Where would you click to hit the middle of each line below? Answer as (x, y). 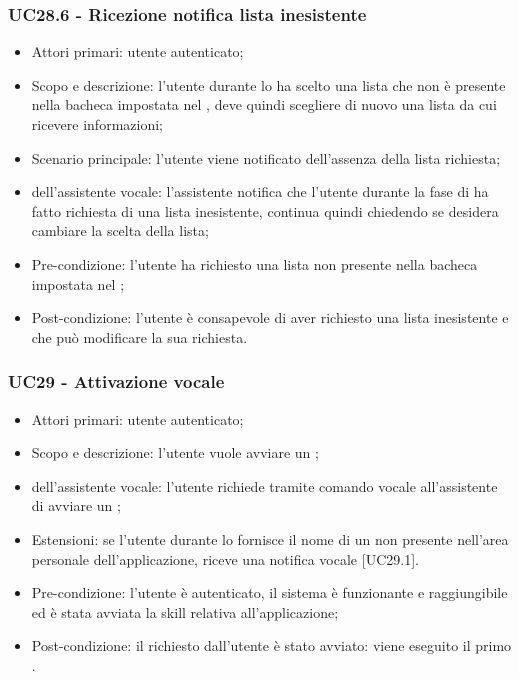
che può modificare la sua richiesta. (139, 336)
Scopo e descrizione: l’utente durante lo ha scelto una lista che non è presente (268, 84)
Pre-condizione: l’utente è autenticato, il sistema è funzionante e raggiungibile (269, 592)
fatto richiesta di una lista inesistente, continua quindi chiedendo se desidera (265, 210)
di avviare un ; (76, 505)
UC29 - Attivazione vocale (116, 381)
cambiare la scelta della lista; (120, 230)
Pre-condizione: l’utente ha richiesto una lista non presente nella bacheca (254, 263)
